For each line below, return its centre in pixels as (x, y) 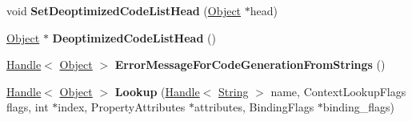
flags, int (28, 107)
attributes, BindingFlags (254, 107)
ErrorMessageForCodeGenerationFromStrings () (250, 65)
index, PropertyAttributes (122, 107)
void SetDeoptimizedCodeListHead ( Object (124, 10)
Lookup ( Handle (157, 91)
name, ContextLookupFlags (338, 91)
